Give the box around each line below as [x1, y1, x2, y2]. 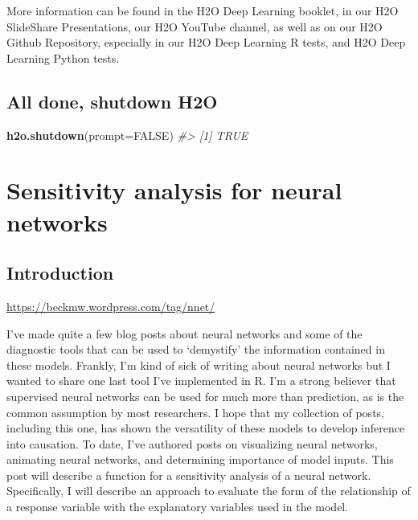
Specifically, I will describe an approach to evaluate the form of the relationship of [6, 482, 411, 499]
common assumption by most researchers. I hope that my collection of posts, [6, 403, 384, 420]
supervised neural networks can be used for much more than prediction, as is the [6, 387, 404, 404]
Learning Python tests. [6, 49, 120, 66]
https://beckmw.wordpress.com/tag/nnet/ [6, 297, 215, 314]
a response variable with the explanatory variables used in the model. [6, 498, 349, 515]
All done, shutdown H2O [6, 88, 218, 113]
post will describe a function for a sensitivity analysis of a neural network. [6, 466, 371, 483]
